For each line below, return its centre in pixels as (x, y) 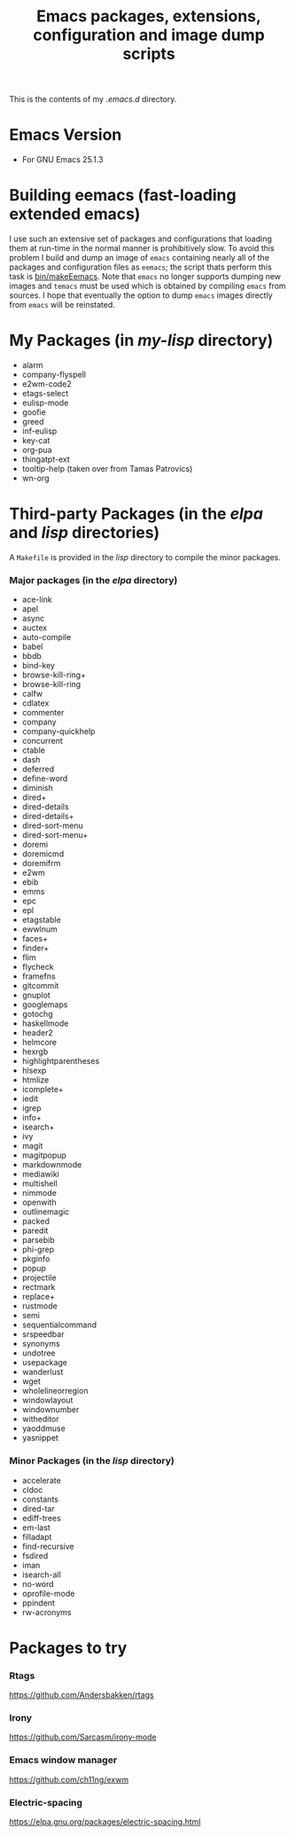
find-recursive (48, 1546)
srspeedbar (43, 1334)
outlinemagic (46, 1212)
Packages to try (68, 1648)
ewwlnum (39, 929)
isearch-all (42, 1574)
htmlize (35, 1080)
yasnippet (40, 1438)
